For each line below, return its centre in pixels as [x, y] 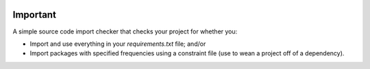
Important [34, 15]
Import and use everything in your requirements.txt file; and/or [118, 44]
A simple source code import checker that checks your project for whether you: [125, 31]
